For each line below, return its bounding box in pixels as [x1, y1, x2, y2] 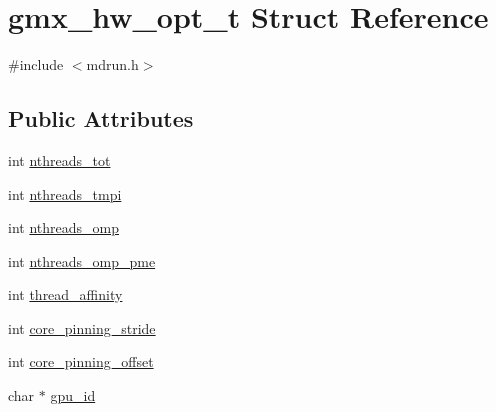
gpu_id [50, 385, 96, 406]
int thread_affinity [8, 284, 123, 305]
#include [8, 54, 64, 75]
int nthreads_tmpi [8, 183, 122, 204]
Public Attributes [8, 103, 194, 134]
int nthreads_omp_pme [8, 250, 156, 271]
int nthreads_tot [8, 149, 111, 170]
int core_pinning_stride [8, 317, 156, 338]
